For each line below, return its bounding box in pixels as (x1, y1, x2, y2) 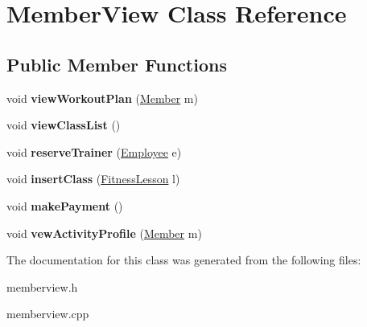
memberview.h (6, 278, 78, 295)
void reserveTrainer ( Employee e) (6, 143, 182, 160)
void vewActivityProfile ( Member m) (6, 224, 202, 241)
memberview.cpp (6, 305, 89, 322)
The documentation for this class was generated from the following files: (6, 251, 361, 268)
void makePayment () (6, 197, 123, 214)
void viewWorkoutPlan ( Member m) (6, 89, 198, 106)
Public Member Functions (6, 51, 227, 76)
